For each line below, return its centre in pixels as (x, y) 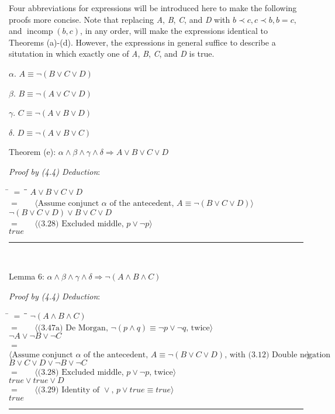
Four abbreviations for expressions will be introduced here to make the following (153, 8)
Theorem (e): (32, 152)
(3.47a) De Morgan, (73, 328)
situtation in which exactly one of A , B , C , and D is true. (112, 54)
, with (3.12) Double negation (278, 355)
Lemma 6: (27, 276)
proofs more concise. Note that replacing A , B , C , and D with (120, 19)
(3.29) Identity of (69, 390)
